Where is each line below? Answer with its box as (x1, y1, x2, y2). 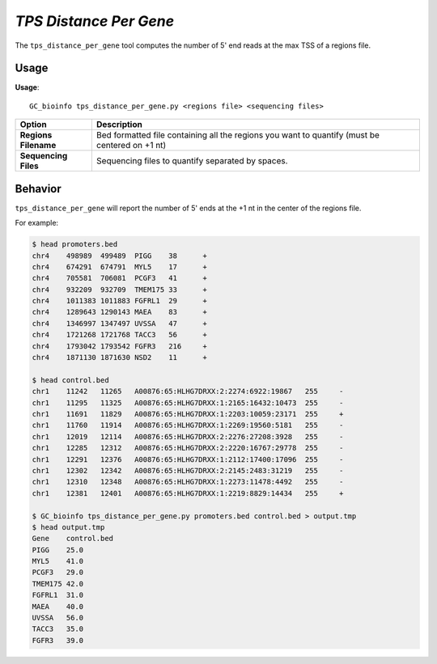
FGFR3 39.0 (32, 636, 84, 645)
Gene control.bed (32, 534, 113, 543)
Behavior (15, 182, 62, 196)
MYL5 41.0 (32, 556, 84, 566)
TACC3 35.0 (32, 624, 84, 634)
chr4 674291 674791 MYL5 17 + (32, 262, 208, 271)
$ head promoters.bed (32, 239, 118, 249)
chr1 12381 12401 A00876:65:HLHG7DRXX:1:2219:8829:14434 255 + (32, 488, 344, 497)
